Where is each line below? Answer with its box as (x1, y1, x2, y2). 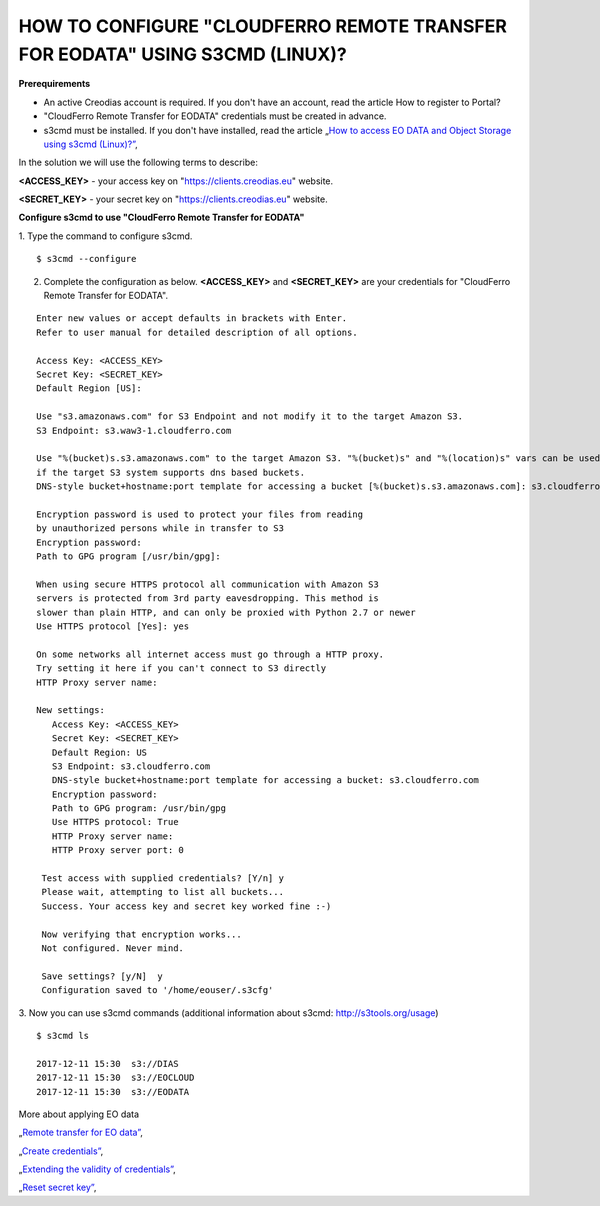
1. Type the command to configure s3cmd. (18, 230, 193, 242)
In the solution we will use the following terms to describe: (18, 156, 259, 169)
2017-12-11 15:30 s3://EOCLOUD (36, 1072, 195, 1084)
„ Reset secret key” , (18, 1181, 97, 1194)
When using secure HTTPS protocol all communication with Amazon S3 (36, 578, 379, 590)
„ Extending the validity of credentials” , (18, 1163, 177, 1175)
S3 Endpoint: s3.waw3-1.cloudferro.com (36, 425, 232, 436)
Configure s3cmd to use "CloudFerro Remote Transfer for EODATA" (18, 211, 305, 224)
